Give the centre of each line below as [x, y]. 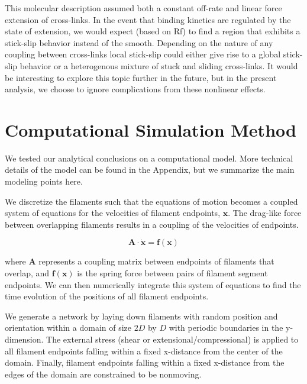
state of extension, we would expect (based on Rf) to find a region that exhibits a [153, 31]
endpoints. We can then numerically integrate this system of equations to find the [153, 284]
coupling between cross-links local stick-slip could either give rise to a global [143, 54]
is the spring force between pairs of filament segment [172, 273]
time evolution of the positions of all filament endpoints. [107, 296]
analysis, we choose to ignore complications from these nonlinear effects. [135, 89]
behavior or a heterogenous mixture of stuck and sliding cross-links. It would [159, 65]
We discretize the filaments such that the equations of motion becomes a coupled [151, 201]
